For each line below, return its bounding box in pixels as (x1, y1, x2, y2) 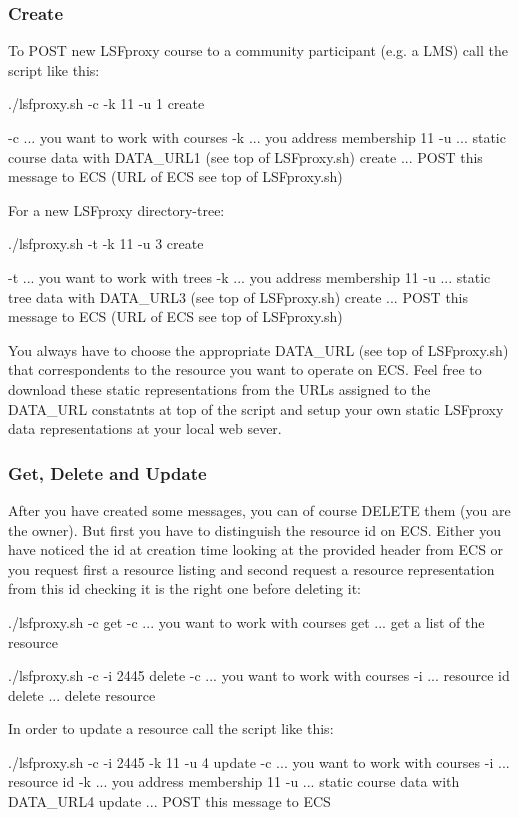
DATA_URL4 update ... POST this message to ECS (8, 791, 331, 812)
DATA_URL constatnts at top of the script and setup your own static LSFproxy (8, 398, 504, 419)
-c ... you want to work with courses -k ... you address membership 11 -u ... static (8, 127, 506, 147)
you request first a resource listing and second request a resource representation (8, 558, 495, 579)
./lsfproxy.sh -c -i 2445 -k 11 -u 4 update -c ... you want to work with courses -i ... (8, 751, 510, 772)
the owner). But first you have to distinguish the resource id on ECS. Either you (8, 519, 502, 540)
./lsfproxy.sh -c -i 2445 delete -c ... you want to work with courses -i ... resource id (8, 665, 510, 686)
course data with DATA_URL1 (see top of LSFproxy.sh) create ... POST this (8, 146, 483, 167)
